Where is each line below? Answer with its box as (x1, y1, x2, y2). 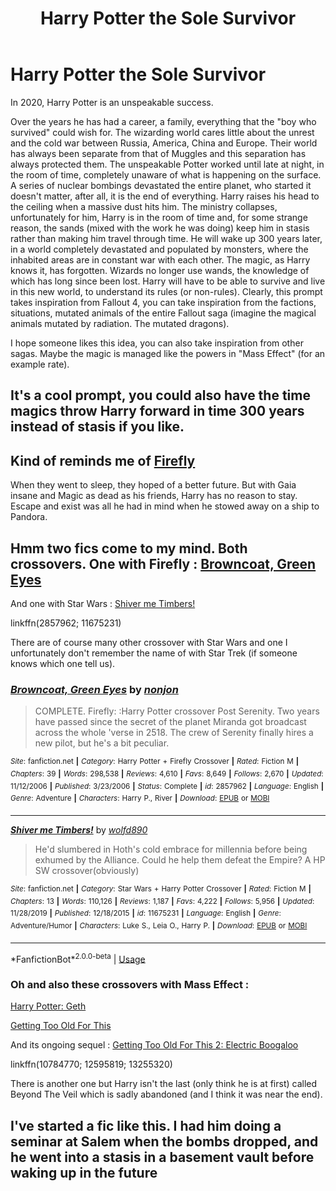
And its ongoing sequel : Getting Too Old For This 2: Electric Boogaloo (10, 1039, 299, 1051)
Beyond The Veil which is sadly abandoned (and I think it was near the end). (10, 1088, 323, 1101)
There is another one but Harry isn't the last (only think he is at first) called (10, 1078, 318, 1090)
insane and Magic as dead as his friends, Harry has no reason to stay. (10, 490, 298, 502)
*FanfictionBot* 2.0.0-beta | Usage (10, 951, 146, 965)
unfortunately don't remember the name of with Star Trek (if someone (10, 647, 298, 659)
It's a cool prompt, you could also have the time (10, 387, 311, 404)
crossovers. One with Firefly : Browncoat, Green (10, 555, 317, 572)
